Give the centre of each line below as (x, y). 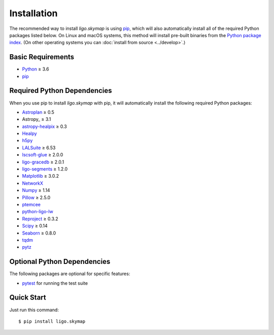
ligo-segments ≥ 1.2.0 (45, 169)
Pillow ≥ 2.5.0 (36, 197)
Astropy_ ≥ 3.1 (37, 119)
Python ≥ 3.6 (36, 69)
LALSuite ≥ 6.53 (39, 148)
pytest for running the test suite (55, 283)
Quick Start (28, 298)
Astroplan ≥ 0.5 (38, 112)
